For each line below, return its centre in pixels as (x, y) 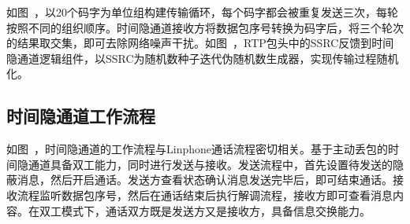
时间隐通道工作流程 (81, 116)
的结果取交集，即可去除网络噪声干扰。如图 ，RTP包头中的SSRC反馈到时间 (200, 43)
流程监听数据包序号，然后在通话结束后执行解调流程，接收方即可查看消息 (205, 195)
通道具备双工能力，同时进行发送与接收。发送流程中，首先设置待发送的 (210, 164)
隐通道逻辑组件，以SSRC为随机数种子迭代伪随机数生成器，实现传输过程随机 (203, 58)
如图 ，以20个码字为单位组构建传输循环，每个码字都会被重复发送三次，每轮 (202, 12)
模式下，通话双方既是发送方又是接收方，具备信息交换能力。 (216, 210)
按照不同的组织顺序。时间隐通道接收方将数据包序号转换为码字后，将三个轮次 (205, 27)
